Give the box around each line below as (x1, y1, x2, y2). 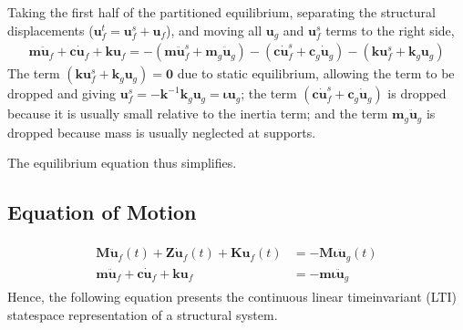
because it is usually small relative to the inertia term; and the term (7, 104, 388, 123)
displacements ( (7, 20, 94, 39)
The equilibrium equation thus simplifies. (7, 153, 237, 172)
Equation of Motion (7, 198, 197, 226)
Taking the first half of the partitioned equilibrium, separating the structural (7, 3, 436, 21)
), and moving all (166, 20, 262, 39)
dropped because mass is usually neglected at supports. (7, 122, 316, 141)
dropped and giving (7, 84, 117, 103)
